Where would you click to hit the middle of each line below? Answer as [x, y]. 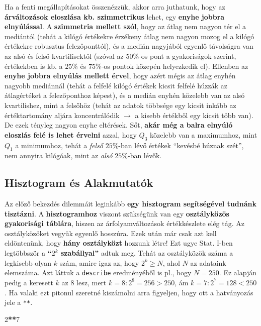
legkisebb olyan [28, 262]
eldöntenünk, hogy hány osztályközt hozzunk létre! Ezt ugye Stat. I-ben [119, 243]
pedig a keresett [29, 282]
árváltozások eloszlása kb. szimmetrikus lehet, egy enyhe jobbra [115, 16]
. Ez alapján [238, 273]
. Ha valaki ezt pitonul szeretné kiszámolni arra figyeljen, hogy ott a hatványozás [129, 292]
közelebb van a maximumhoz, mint [204, 134]
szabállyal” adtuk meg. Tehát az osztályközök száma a [147, 253]
